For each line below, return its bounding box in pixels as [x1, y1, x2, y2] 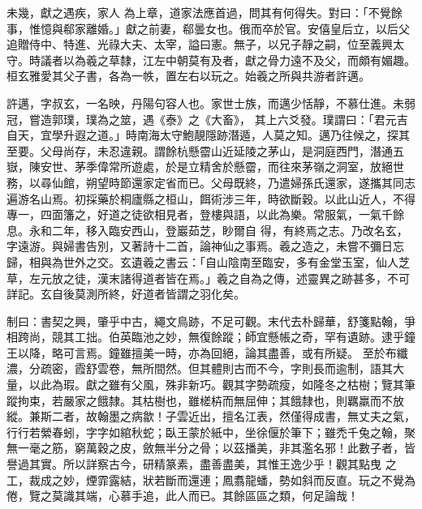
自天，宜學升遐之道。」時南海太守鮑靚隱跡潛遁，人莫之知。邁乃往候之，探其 [6, 126, 410, 143]
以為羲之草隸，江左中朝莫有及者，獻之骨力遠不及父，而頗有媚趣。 [62, 51, 416, 68]
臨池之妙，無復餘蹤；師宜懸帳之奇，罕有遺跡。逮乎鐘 [131, 328, 416, 345]
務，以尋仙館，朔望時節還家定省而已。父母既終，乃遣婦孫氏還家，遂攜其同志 [6, 173, 416, 190]
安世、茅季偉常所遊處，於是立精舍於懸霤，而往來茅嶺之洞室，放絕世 [40, 158, 404, 175]
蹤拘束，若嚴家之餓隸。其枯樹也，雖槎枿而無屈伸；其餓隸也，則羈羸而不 [6, 391, 393, 408]
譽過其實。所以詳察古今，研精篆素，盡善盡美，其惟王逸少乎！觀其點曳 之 [6, 456, 397, 473]
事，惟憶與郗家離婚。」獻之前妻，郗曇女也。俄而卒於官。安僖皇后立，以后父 [6, 19, 410, 36]
